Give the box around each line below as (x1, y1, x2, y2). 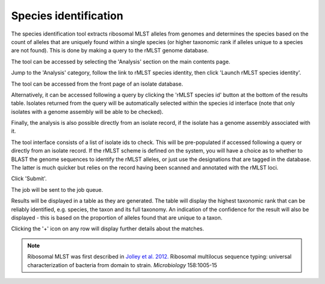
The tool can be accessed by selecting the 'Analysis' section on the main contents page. (11, 58, 231, 65)
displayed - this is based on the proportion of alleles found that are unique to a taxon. (11, 214, 223, 221)
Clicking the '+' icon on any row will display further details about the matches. (11, 225, 205, 232)
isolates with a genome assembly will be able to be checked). (11, 108, 164, 115)
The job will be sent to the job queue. (11, 186, 104, 193)
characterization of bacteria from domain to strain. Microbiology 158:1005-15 (27, 261, 218, 268)
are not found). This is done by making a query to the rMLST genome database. (11, 47, 209, 54)
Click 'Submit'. (11, 175, 47, 182)
